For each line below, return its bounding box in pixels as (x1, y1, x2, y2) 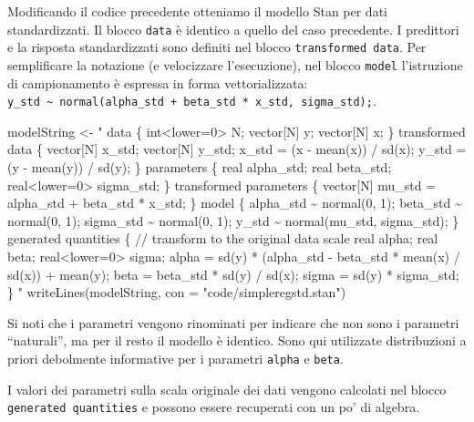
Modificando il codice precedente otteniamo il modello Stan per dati (7, 2, 387, 20)
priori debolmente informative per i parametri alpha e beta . (7, 348, 344, 367)
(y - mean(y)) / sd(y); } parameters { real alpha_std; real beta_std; (7, 158, 392, 176)
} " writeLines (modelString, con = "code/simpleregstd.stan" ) (7, 283, 346, 302)
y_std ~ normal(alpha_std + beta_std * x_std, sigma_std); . (7, 91, 376, 110)
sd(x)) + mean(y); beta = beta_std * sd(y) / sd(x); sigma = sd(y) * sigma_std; (7, 264, 459, 283)
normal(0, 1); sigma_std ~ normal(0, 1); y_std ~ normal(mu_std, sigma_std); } (7, 211, 459, 230)
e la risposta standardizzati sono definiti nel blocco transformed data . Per (7, 37, 427, 57)
